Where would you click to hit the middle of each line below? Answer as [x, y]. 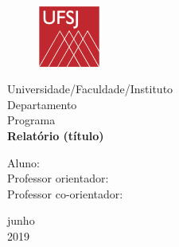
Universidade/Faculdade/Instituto [90, 89]
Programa [31, 120]
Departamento [42, 104]
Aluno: [23, 162]
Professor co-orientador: [65, 193]
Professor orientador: [58, 178]
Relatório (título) [56, 135]
